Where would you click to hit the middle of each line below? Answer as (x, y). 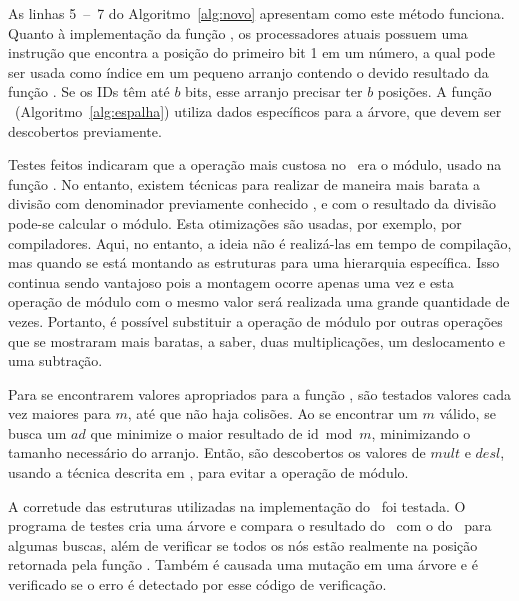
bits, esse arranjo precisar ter (274, 91)
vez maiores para (59, 413)
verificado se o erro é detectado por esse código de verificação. (197, 584)
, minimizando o (421, 432)
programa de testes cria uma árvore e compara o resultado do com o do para (250, 525)
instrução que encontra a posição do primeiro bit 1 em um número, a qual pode (251, 52)
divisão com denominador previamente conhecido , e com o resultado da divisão (252, 203)
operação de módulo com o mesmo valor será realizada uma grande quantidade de (259, 301)
